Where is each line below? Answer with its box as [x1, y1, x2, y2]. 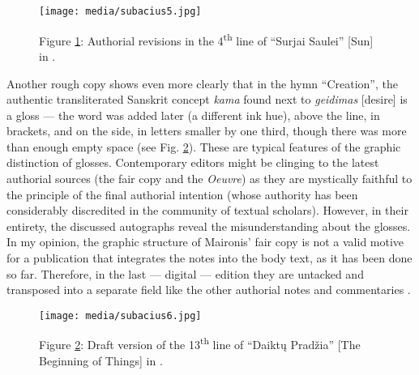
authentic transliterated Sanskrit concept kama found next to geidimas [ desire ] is [6, 91, 408, 108]
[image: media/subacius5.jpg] [39, 6, 202, 17]
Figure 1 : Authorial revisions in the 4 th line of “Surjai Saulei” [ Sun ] [39, 29, 374, 49]
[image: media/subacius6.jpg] [39, 309, 202, 322]
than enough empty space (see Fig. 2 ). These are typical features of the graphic [6, 138, 401, 155]
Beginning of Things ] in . [39, 352, 163, 369]
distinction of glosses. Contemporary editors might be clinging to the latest [6, 154, 379, 171]
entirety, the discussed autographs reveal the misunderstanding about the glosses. [6, 217, 411, 234]
